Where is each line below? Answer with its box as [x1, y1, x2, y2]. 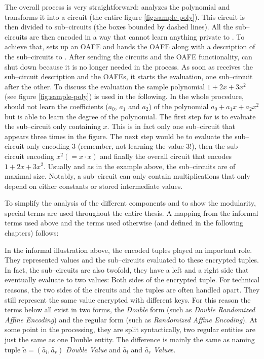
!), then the [190, 141, 225, 151]
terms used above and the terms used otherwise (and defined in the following [5, 217, 244, 228]
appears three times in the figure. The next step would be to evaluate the [5, 130, 233, 141]
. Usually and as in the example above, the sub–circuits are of [43, 160, 236, 171]
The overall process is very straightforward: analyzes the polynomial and [5, 2, 230, 12]
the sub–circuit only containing [5, 121, 101, 132]
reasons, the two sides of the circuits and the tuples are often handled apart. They [5, 284, 260, 295]
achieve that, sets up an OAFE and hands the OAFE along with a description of [5, 41, 255, 52]
